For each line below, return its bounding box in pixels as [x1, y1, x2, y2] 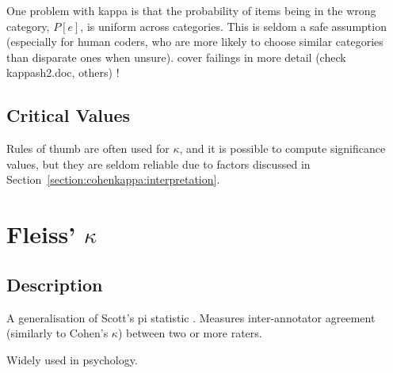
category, [6, 17, 50, 34]
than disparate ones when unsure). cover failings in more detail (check [6, 48, 346, 65]
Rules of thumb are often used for [6, 140, 170, 157]
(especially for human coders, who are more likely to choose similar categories [6, 33, 383, 50]
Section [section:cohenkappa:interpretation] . [6, 171, 220, 188]
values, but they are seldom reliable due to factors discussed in [6, 155, 311, 172]
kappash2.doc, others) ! [6, 64, 120, 81]
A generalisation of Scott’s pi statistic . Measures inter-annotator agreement [6, 309, 376, 325]
